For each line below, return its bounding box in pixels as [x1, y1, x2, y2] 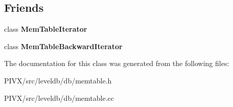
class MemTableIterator [4, 24, 87, 34]
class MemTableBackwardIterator [4, 40, 123, 51]
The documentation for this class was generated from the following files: [4, 58, 229, 69]
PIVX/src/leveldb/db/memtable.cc [4, 92, 114, 103]
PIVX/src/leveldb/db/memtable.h [4, 75, 112, 85]
